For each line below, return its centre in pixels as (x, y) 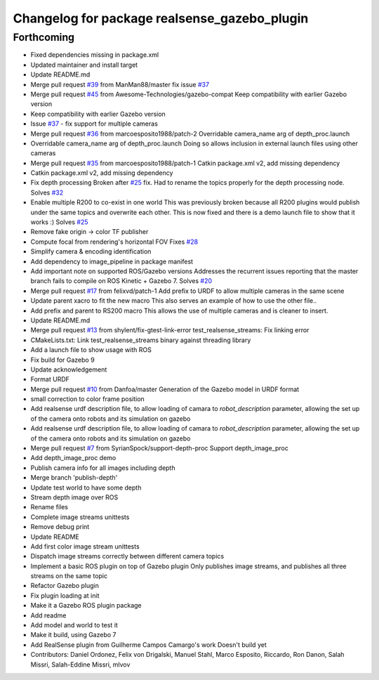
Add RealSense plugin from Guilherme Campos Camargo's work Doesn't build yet (148, 645)
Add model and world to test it (74, 625)
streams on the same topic (69, 576)
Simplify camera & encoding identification (91, 251)
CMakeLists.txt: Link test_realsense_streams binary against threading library (141, 340)
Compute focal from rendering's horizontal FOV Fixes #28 (114, 242)
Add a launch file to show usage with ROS (91, 350)
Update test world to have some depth (86, 488)
